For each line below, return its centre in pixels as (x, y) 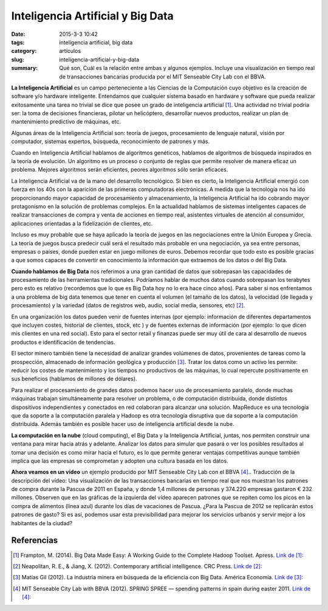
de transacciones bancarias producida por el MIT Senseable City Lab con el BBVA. (163, 77)
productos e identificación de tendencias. (63, 342)
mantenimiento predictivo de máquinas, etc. (66, 122)
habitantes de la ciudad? (42, 523)
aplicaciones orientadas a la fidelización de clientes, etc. (82, 223)
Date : (18, 34)
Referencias (35, 541)
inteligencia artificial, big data (96, 42)
